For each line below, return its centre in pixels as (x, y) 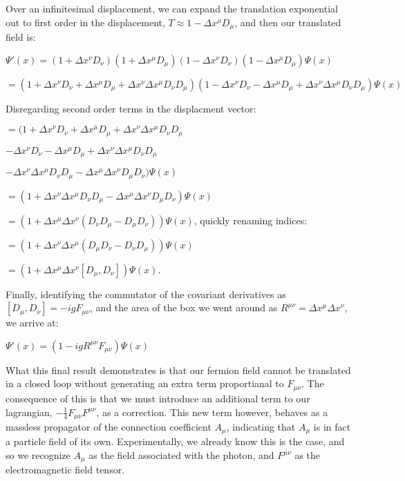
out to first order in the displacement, (85, 22)
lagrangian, (29, 412)
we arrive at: (32, 323)
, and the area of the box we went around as (184, 307)
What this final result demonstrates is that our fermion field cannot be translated (178, 370)
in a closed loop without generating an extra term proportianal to (145, 383)
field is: (21, 37)
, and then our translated (288, 22)
